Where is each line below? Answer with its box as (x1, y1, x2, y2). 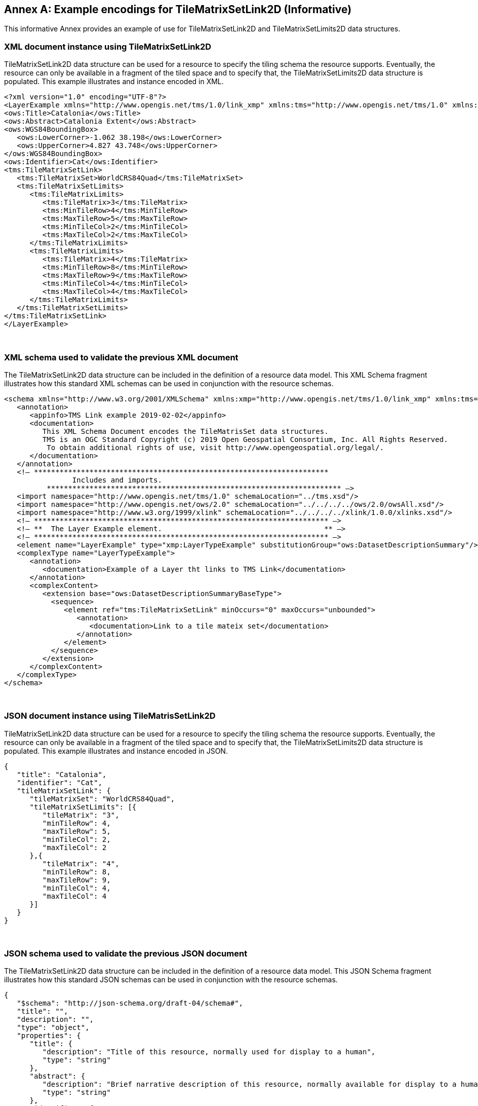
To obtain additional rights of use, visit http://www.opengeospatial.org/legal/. (47, 443, 384, 452)
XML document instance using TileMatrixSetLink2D (4, 41, 212, 52)
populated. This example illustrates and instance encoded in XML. (4, 77, 224, 86)
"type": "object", (17, 1023, 90, 1032)
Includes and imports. (72, 475, 162, 484)
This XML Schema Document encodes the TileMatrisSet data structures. (42, 427, 329, 435)
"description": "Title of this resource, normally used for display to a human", (42, 1048, 376, 1056)
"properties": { (17, 1031, 81, 1040)
